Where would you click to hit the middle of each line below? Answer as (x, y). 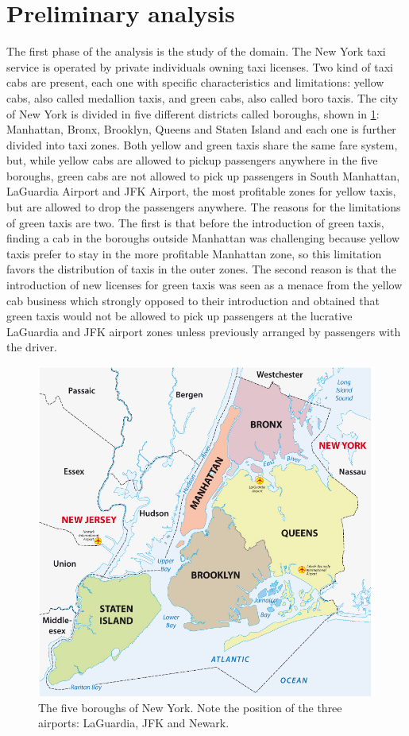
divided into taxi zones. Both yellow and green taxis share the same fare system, (202, 144)
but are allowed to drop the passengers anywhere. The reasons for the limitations (204, 207)
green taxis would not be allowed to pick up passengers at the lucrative (179, 316)
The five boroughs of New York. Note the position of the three (190, 707)
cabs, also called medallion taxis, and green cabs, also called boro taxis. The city (203, 97)
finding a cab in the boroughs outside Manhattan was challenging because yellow (203, 238)
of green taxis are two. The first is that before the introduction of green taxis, (195, 222)
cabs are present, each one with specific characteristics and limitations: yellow (195, 82)
